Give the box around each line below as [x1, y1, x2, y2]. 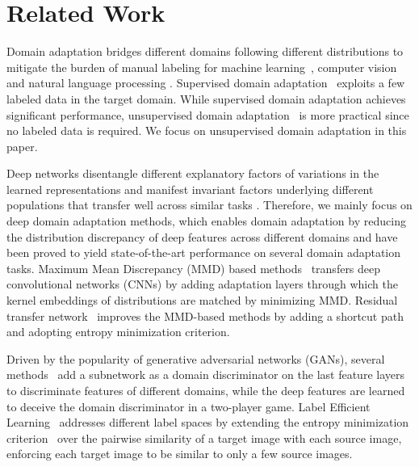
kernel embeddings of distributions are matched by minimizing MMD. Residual [6, 292, 398, 309]
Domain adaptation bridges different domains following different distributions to [6, 43, 404, 60]
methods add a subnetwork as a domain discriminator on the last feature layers [6, 366, 404, 383]
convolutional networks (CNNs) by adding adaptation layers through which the [6, 276, 398, 292]
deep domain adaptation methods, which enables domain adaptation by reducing [6, 212, 406, 229]
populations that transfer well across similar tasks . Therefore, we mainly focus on [6, 196, 413, 213]
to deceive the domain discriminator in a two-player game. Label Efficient [6, 398, 371, 414]
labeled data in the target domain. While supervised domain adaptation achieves [6, 90, 406, 107]
